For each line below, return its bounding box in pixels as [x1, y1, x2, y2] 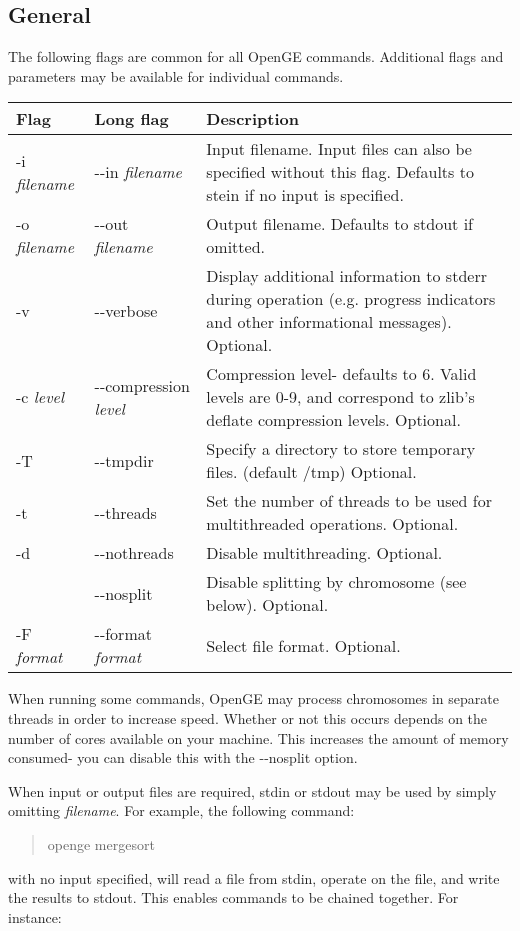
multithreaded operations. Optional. [206, 512, 459, 536]
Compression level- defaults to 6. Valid [206, 362, 477, 386]
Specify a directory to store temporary [206, 437, 476, 461]
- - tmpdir [94, 448, 154, 472]
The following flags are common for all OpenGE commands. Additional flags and [8, 46, 504, 67]
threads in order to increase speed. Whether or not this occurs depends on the [8, 707, 488, 728]
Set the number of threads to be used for [206, 489, 492, 513]
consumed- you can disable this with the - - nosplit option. [8, 747, 358, 768]
